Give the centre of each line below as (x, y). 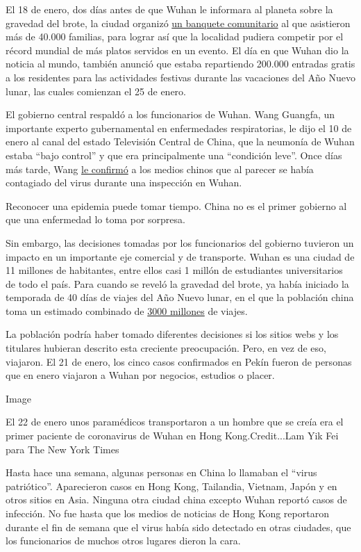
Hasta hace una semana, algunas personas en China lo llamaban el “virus (161, 472)
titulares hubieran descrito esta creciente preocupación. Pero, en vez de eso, (166, 348)
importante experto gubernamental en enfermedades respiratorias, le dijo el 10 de (179, 128)
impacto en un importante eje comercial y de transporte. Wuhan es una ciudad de (180, 256)
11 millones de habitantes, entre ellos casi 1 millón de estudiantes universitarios (174, 270)
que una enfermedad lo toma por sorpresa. (95, 219)
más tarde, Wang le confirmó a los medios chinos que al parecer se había (160, 169)
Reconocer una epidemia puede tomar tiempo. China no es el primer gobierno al (176, 205)
